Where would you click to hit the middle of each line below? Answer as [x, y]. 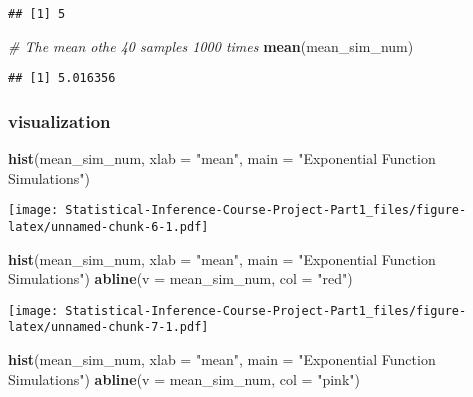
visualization [59, 120]
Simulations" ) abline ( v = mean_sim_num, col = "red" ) [180, 278]
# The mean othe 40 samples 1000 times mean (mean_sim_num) [211, 45]
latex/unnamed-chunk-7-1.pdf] [108, 327]
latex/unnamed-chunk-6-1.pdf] [108, 226]
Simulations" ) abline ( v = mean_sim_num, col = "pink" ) [184, 378]
